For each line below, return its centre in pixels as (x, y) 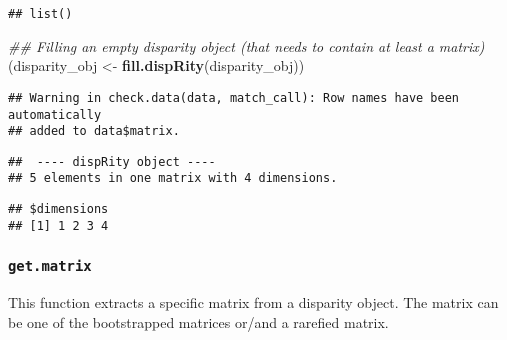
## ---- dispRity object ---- (112, 161)
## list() (40, 14)
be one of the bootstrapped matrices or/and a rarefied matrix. (198, 321)
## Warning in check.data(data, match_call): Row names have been (234, 97)
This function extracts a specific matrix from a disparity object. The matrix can (253, 302)
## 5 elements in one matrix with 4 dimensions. (173, 178)
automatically (55, 114)
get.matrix (50, 266)
